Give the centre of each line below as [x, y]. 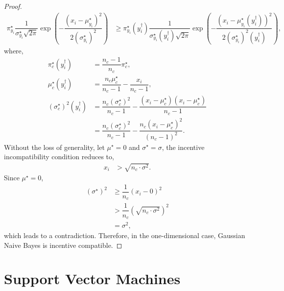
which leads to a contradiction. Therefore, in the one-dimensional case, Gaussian [125, 235]
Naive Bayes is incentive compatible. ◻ [63, 245]
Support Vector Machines [92, 279]
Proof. [13, 6]
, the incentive [183, 147]
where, [14, 50]
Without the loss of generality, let [54, 147]
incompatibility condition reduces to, [59, 157]
